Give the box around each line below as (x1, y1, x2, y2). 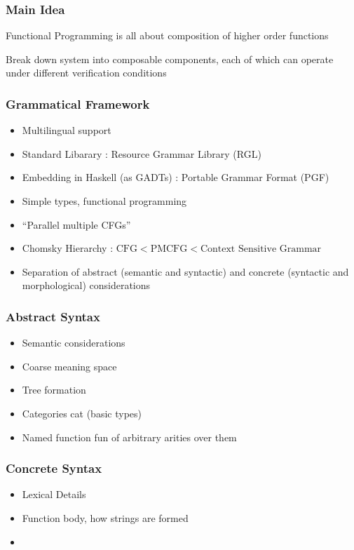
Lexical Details (22, 487, 86, 502)
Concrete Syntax (6, 460, 102, 477)
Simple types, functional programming (22, 194, 187, 208)
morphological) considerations (22, 278, 151, 293)
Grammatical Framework (6, 95, 150, 112)
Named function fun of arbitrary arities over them (22, 429, 237, 444)
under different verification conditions (6, 65, 167, 80)
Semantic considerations (22, 335, 125, 350)
